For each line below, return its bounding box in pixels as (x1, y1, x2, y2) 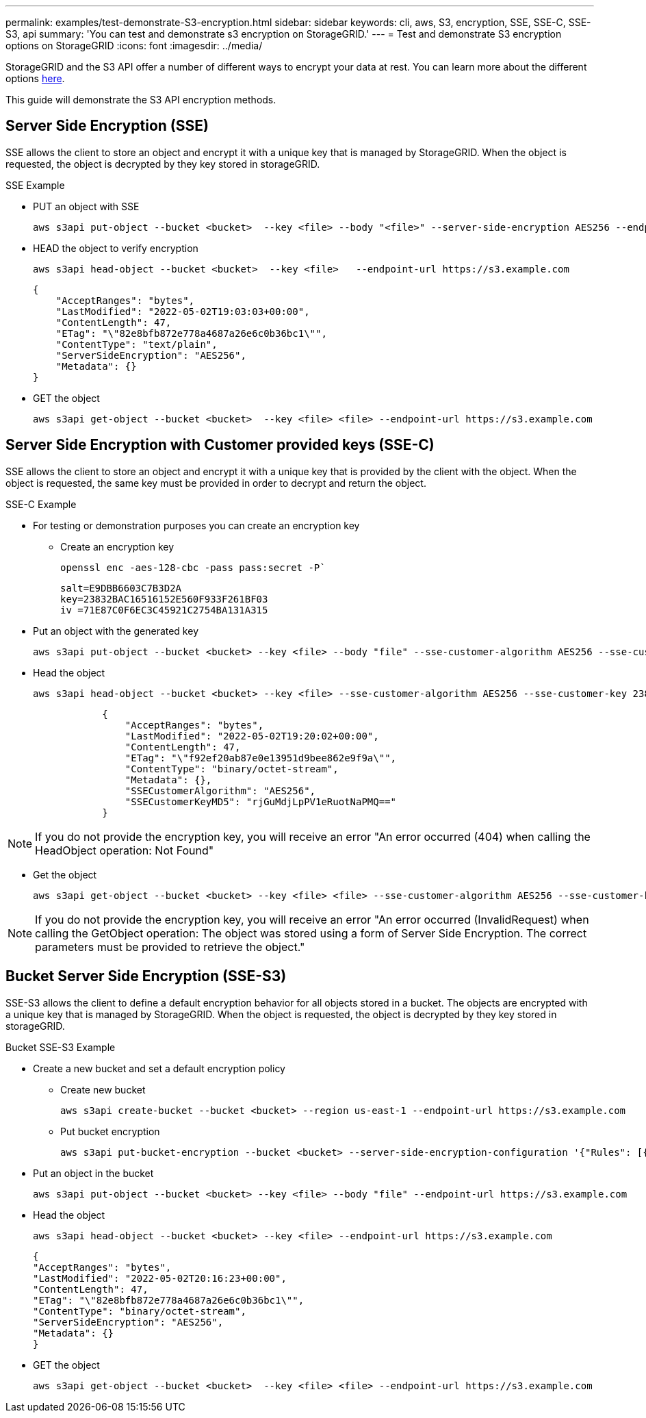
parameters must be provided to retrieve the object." (35, 939, 305, 954)
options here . (5, 73, 65, 84)
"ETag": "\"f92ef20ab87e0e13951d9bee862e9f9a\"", (125, 752, 397, 763)
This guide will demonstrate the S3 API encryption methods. (5, 94, 276, 105)
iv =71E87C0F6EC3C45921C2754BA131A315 (60, 604, 268, 616)
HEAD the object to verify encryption (33, 242, 198, 254)
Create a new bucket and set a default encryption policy (33, 1062, 285, 1074)
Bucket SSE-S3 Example (5, 1041, 116, 1053)
